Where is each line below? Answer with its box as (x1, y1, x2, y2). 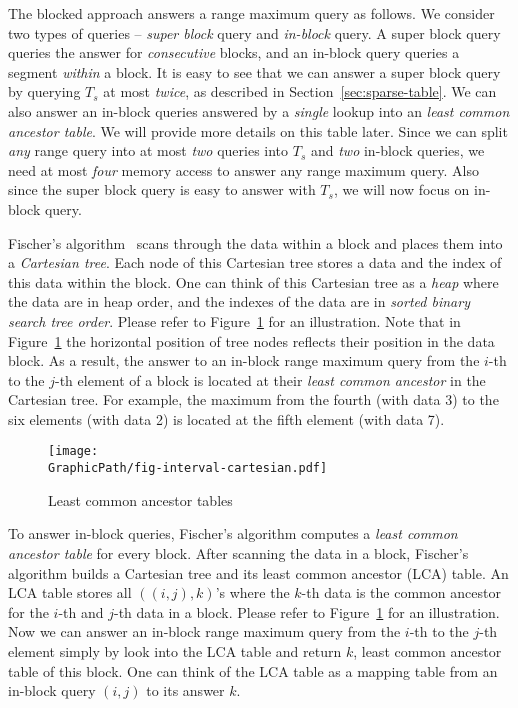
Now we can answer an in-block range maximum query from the (8, 621, 401, 642)
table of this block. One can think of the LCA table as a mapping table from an (8, 660, 498, 681)
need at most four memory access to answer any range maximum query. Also (8, 159, 480, 180)
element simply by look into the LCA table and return (8, 640, 342, 661)
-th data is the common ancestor (301, 582, 501, 603)
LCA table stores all (8, 582, 132, 603)
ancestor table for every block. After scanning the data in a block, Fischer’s (8, 542, 469, 563)
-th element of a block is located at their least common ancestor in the (55, 369, 486, 390)
